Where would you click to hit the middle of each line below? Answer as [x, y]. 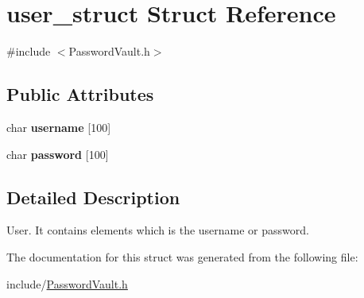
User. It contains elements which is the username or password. [158, 230]
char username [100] [59, 127]
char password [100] [58, 154]
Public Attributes [80, 94]
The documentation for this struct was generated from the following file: [182, 256]
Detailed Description [93, 197]
